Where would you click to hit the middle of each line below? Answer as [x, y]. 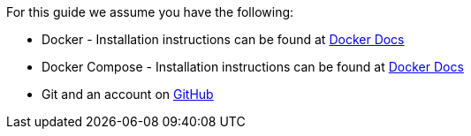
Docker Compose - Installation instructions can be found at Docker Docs [253, 67]
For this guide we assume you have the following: [150, 12]
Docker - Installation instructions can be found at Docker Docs [223, 39]
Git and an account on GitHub [128, 94]
